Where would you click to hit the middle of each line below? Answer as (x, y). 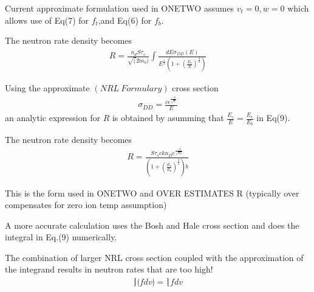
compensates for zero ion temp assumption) (86, 205)
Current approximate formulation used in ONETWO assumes (120, 8)
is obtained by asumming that (168, 117)
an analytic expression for (53, 117)
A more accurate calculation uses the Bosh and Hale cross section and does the (152, 225)
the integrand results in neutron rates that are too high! (109, 269)
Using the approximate (47, 88)
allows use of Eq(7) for (47, 20)
